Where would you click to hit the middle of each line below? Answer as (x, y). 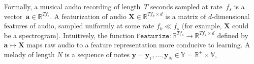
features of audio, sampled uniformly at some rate (79, 26)
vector (13, 16)
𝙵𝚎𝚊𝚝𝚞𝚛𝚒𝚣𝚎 (153, 36)
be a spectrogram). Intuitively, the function (69, 35)
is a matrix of (186, 16)
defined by (233, 35)
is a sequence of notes (97, 54)
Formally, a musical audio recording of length (72, 6)
